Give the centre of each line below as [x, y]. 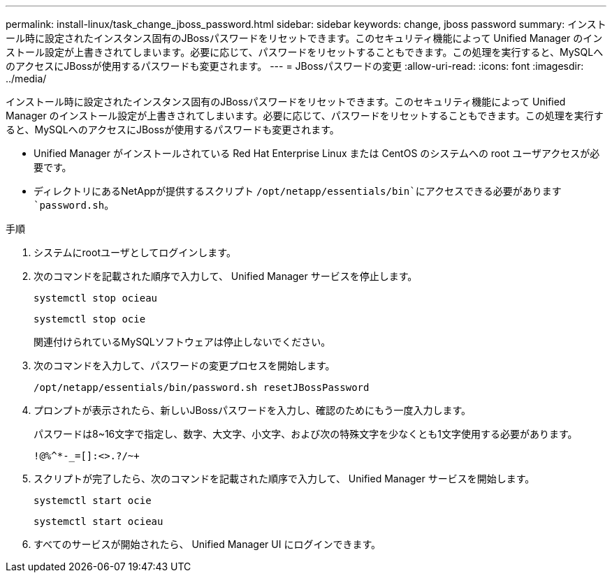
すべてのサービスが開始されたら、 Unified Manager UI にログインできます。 [207, 544]
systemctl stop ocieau [96, 298]
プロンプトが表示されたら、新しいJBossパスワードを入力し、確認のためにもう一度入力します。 [253, 410]
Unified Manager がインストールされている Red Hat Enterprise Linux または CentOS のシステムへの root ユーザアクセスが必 [317, 153]
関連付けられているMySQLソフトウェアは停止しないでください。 [182, 342]
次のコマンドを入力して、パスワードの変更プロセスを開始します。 [184, 365]
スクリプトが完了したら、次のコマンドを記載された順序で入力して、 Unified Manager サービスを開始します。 [284, 479]
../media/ [26, 79]
